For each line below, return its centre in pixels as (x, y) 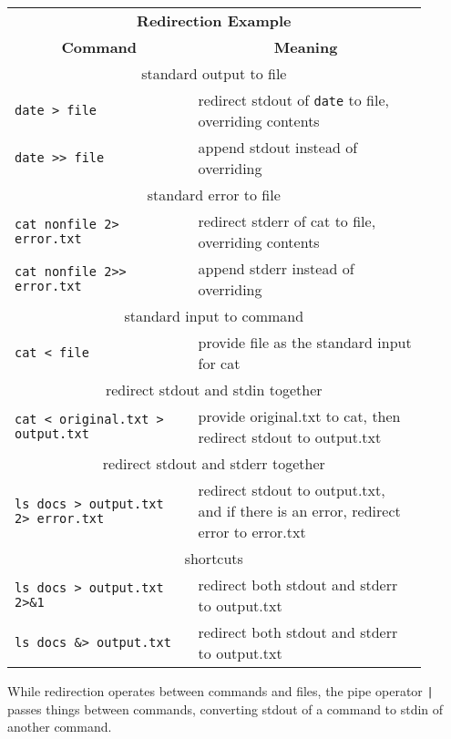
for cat (219, 363)
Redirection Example (214, 21)
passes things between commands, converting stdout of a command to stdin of (225, 708)
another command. (60, 727)
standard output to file (214, 73)
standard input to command (214, 316)
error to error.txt (252, 532)
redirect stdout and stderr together (214, 463)
